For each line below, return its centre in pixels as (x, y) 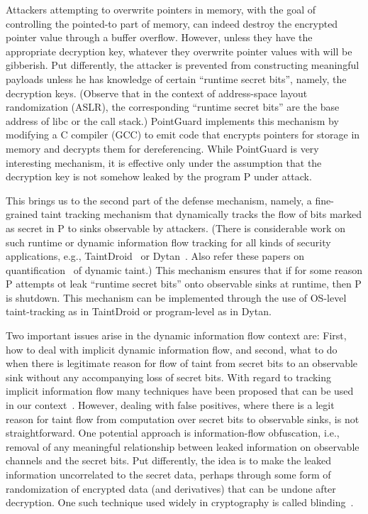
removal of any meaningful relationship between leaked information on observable (183, 446)
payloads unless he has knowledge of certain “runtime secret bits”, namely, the (176, 78)
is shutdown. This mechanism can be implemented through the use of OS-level (176, 297)
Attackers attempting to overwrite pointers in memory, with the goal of (161, 9)
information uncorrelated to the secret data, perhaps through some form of (168, 474)
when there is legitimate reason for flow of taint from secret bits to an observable (182, 363)
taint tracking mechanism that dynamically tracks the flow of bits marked (201, 214)
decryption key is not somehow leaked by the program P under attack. (159, 176)
